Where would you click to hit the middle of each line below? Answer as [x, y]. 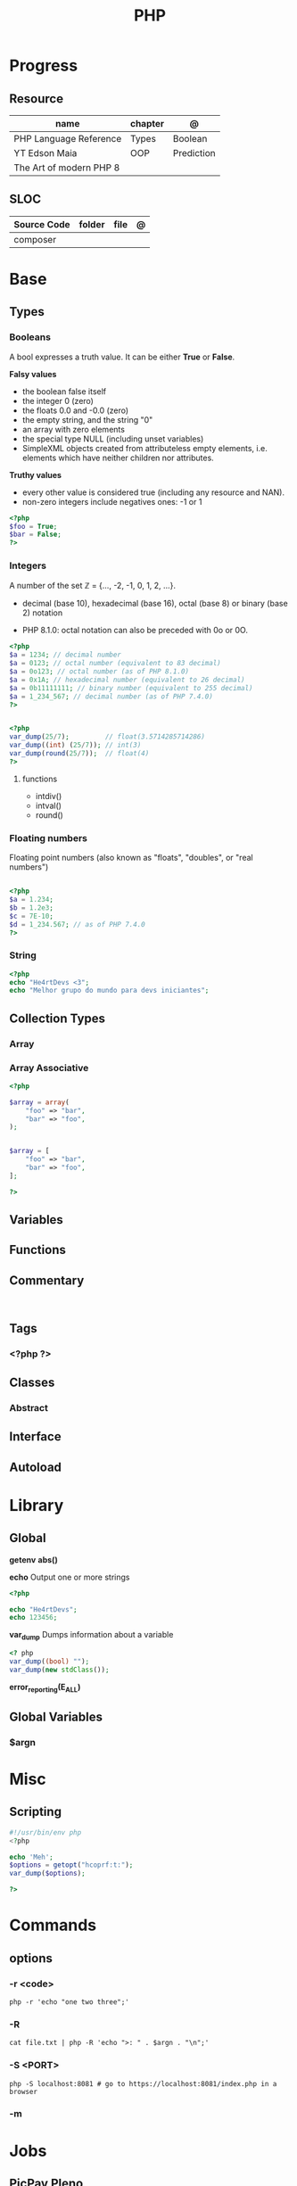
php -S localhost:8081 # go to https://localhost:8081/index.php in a [143, 2083]
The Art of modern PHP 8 [67, 168]
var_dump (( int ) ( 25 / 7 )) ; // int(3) [75, 746]
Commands [53, 1925]
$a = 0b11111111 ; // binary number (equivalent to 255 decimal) [131, 688]
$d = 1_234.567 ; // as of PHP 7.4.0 [77, 924]
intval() [49, 805]
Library [37, 1505]
